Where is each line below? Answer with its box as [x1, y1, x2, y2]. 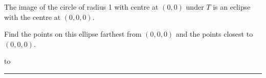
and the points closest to [175, 29, 253, 39]
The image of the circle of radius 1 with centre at [4, 2, 159, 12]
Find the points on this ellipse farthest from [4, 29, 142, 39]
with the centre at [4, 11, 61, 22]
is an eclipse [213, 2, 251, 12]
